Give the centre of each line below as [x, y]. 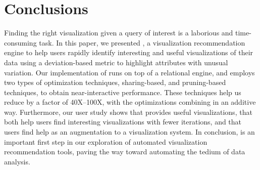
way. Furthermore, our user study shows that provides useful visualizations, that [128, 112]
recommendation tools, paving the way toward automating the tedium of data [125, 152]
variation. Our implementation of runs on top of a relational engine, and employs [129, 72]
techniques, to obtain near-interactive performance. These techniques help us [123, 92]
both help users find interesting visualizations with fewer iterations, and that [123, 122]
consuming [20, 42]
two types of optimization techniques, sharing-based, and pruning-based [115, 82]
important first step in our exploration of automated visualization [106, 141]
